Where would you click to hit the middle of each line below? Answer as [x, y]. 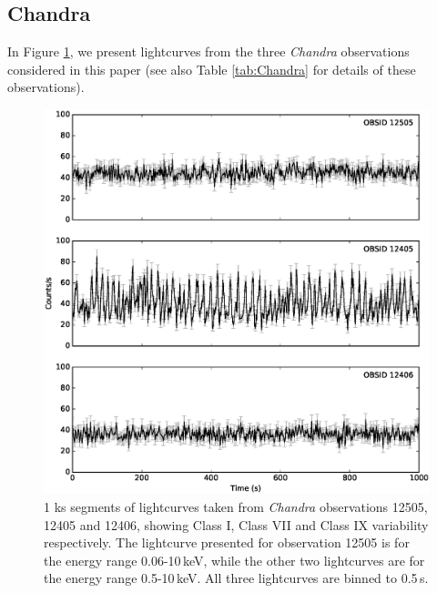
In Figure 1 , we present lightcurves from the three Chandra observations [208, 51]
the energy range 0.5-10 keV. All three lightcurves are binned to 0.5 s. [236, 578]
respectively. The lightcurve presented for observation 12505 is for [227, 542]
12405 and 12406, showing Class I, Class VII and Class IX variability [236, 524]
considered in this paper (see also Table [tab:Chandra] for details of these [212, 69]
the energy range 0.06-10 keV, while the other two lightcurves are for [234, 560]
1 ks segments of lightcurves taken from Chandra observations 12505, [236, 506]
